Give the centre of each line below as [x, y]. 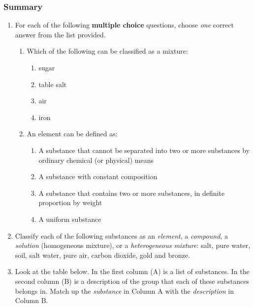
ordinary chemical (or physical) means [96, 160]
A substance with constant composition [98, 176]
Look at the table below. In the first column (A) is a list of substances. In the [132, 271]
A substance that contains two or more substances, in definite [132, 193]
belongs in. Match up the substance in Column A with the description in [124, 291]
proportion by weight [70, 202]
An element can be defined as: [72, 134]
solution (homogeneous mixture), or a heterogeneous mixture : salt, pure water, [133, 245]
